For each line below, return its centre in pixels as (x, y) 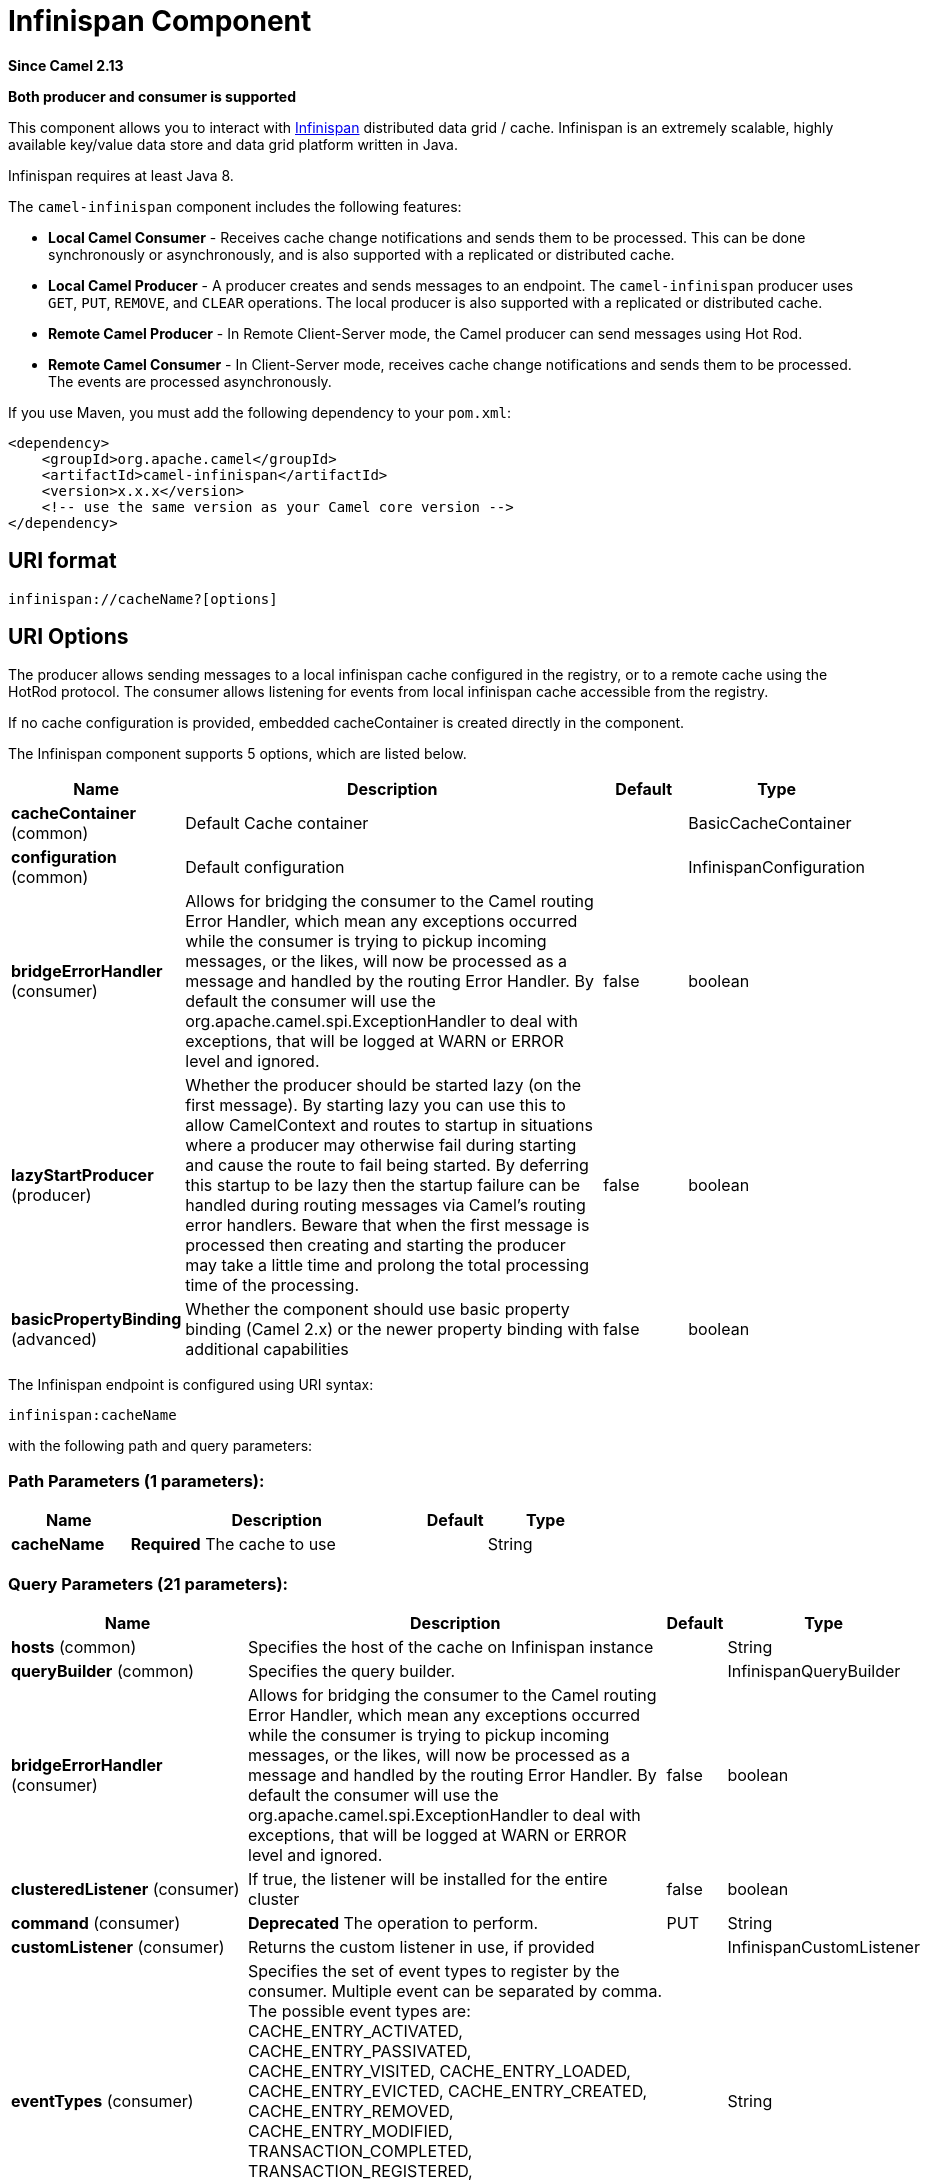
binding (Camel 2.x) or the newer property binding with (392, 1329)
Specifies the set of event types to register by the (434, 1970)
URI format (62, 561)
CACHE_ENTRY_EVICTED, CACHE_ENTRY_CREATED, (448, 2090)
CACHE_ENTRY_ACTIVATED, (355, 2030)
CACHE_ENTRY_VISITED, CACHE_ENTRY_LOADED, (439, 2070)
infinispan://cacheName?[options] (143, 598)
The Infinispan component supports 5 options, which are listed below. (237, 754)
